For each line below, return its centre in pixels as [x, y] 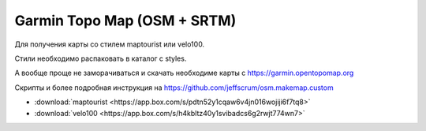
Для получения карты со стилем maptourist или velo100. [110, 44]
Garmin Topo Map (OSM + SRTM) [125, 21]
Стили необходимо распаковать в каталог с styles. [101, 58]
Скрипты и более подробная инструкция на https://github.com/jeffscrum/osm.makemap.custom [174, 88]
